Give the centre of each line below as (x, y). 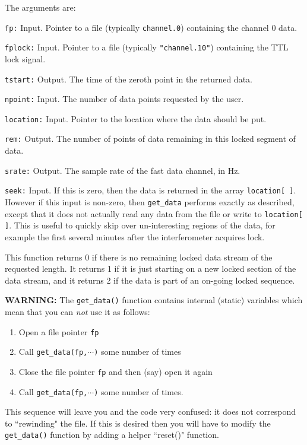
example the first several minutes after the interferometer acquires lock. (135, 237)
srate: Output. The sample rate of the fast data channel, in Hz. (123, 170)
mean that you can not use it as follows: (77, 312)
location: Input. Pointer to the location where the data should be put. (136, 118)
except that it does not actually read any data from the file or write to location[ (154, 213)
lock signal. (25, 58)
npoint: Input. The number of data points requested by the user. (124, 99)
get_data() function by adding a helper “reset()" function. (112, 435)
